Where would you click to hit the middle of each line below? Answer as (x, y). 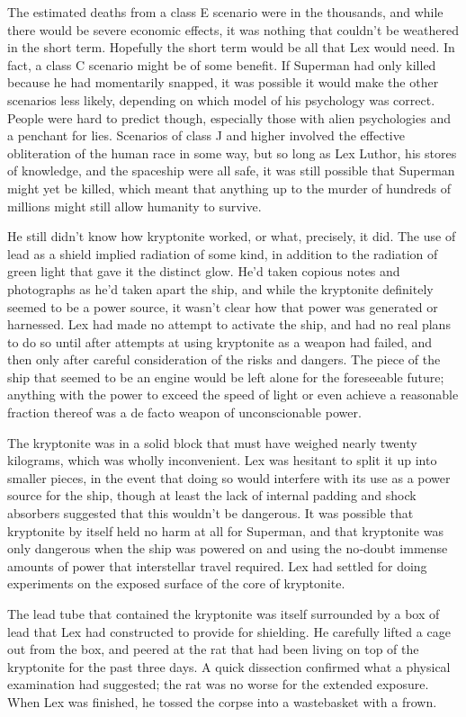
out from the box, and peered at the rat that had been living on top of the (213, 649)
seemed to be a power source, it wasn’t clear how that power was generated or (223, 306)
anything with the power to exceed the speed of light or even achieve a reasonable (233, 394)
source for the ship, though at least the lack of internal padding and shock (212, 495)
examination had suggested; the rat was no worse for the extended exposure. (218, 684)
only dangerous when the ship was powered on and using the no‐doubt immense (228, 548)
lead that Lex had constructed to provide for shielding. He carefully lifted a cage (229, 631)
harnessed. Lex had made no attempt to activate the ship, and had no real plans (229, 324)
